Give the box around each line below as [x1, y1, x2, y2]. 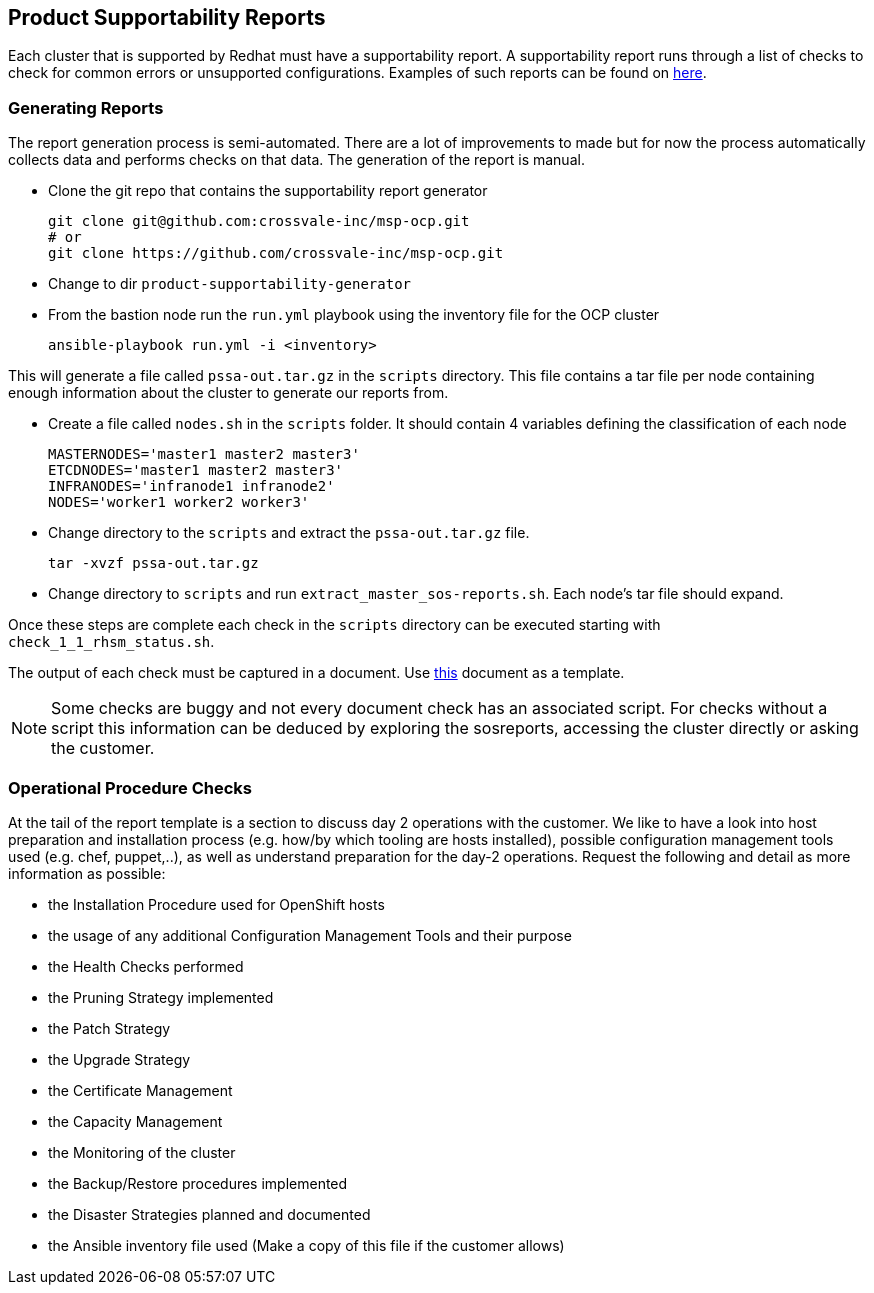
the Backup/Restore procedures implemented [48, 1174, 348, 1192]
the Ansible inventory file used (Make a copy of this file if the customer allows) [48, 1236, 565, 1254]
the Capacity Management [48, 1112, 223, 1130]
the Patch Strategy [48, 1019, 171, 1037]
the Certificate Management [48, 1081, 233, 1099]
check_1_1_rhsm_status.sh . [8, 633, 215, 651]
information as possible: [8, 864, 166, 882]
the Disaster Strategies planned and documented [48, 1205, 371, 1223]
